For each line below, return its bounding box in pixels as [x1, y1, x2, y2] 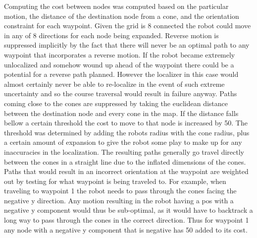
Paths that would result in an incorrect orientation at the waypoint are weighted [4, 166, 249, 177]
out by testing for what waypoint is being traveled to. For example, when [4, 176, 226, 186]
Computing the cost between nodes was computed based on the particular [4, 1, 229, 11]
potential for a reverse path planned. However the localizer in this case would [4, 69, 239, 79]
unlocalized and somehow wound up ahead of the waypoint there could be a [4, 59, 234, 69]
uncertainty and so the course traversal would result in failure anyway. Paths [4, 88, 237, 99]
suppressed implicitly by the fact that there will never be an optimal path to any [4, 40, 250, 50]
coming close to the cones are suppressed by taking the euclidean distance [4, 98, 228, 108]
